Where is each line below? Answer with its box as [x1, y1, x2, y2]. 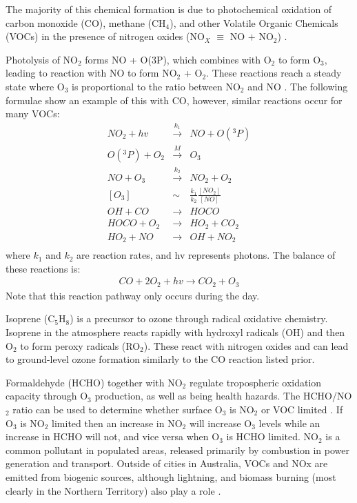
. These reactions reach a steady [206, 66, 342, 80]
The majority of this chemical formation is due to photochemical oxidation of [6, 2, 332, 16]
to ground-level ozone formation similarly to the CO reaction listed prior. [6, 352, 315, 366]
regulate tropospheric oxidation [189, 375, 322, 389]
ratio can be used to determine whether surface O [12, 402, 223, 417]
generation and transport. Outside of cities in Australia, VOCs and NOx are [6, 456, 328, 471]
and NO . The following [247, 79, 348, 93]
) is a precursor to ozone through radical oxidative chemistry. [70, 311, 328, 326]
